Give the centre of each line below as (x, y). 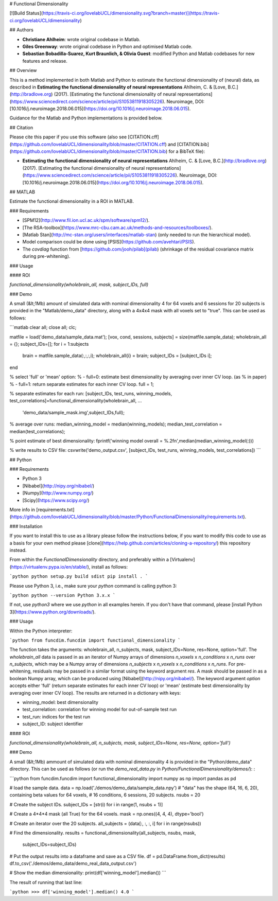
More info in (22, 510)
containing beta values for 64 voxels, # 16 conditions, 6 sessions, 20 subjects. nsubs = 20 (105, 795)
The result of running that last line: (46, 882)
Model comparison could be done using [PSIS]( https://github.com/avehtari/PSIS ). (109, 242)
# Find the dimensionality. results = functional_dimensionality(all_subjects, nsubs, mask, (103, 833)
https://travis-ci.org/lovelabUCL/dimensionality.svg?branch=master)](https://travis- (131, 13)
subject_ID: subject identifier (53, 724)
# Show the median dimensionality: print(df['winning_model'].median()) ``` (88, 873)
